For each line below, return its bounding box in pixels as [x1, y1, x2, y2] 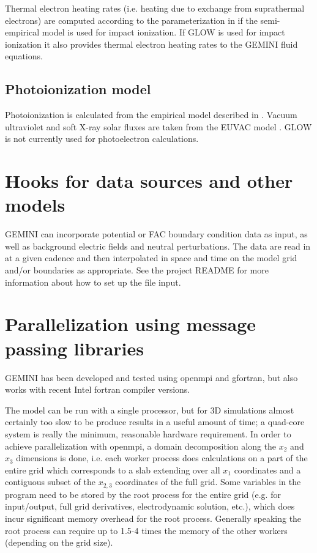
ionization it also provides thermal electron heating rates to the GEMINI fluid [5, 37, 298, 50]
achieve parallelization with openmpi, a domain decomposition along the [5, 439, 277, 452]
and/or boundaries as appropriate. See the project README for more [5, 264, 269, 276]
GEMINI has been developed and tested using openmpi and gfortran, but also [5, 371, 298, 384]
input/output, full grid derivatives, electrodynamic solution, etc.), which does [5, 500, 295, 513]
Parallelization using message [5, 311, 256, 336]
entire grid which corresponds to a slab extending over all [5, 463, 220, 476]
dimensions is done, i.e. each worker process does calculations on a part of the [16, 451, 308, 464]
